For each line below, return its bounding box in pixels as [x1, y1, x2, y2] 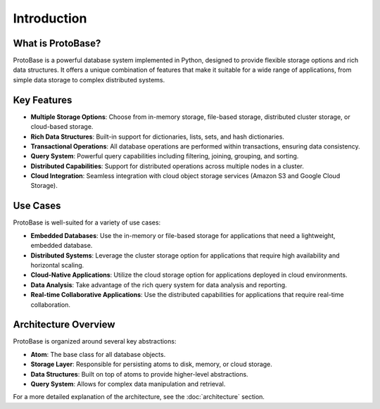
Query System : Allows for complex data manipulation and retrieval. [30, 379, 226, 388]
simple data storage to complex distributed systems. [13, 75, 165, 84]
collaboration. [30, 300, 70, 309]
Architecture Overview [13, 319, 115, 331]
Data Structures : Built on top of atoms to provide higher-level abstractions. [30, 370, 249, 378]
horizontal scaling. [30, 260, 84, 269]
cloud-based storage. [30, 122, 94, 131]
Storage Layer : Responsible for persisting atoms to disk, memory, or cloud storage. [30, 360, 272, 369]
